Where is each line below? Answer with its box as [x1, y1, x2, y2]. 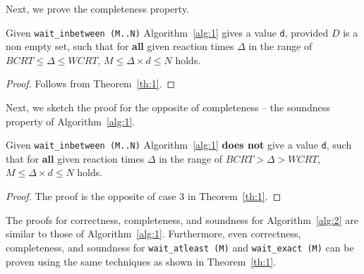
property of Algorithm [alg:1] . [6, 113, 135, 128]
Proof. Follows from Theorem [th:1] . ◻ [6, 76, 176, 91]
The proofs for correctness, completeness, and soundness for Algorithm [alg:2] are [6, 212, 358, 227]
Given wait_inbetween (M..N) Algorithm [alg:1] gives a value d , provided [6, 25, 329, 39]
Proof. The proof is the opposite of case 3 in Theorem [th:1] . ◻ [6, 189, 281, 204]
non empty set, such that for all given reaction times [6, 39, 234, 54]
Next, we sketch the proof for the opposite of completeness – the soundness [6, 100, 330, 115]
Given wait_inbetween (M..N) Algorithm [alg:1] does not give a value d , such [6, 137, 352, 152]
